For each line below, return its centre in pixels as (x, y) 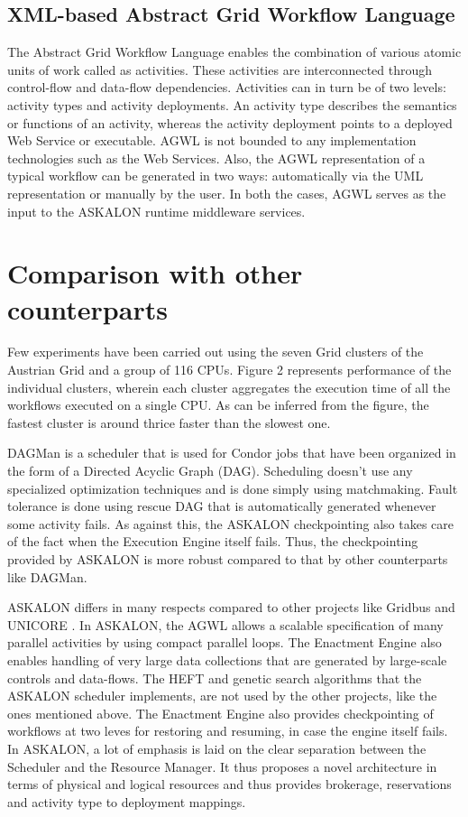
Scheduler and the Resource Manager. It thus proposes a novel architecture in (222, 766)
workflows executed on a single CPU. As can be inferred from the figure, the (218, 405)
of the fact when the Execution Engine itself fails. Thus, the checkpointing (213, 541)
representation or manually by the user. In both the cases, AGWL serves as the (227, 193)
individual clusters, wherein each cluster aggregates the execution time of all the (229, 387)
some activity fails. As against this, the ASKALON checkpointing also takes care (231, 523)
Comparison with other (155, 273)
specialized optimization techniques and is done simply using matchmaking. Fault (233, 488)
